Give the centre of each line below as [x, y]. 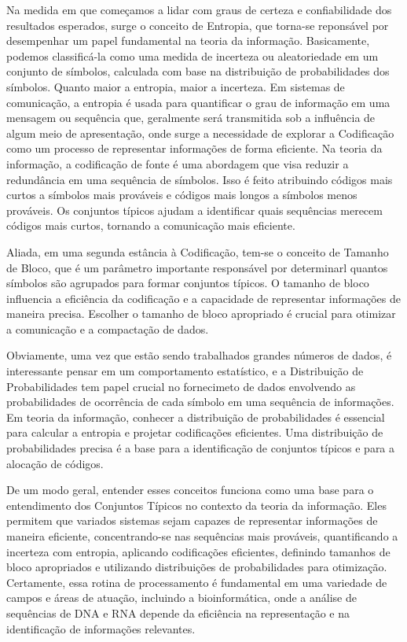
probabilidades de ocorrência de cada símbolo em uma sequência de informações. [200, 402]
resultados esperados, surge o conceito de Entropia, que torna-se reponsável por [198, 25]
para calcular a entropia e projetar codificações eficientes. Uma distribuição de [195, 432]
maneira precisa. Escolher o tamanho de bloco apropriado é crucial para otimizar [201, 314]
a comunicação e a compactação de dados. [108, 328]
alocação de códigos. [55, 463]
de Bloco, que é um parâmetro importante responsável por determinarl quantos [197, 267]
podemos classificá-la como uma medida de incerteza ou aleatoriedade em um [192, 55]
